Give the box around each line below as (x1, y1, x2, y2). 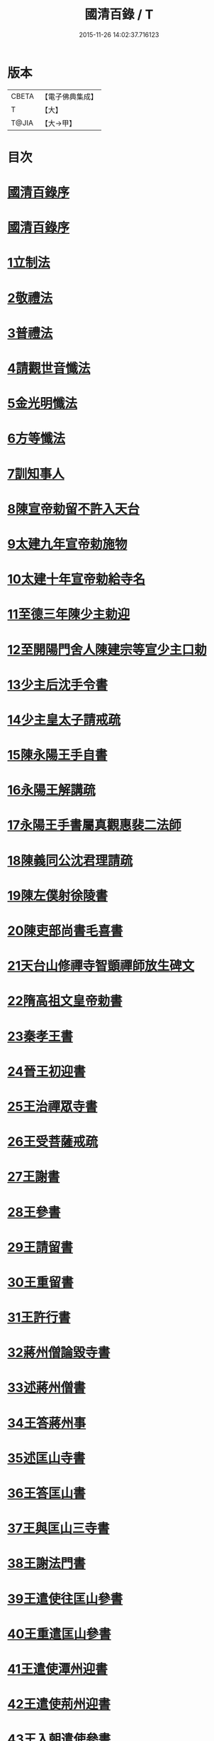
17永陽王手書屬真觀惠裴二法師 (7, 818, 182, 833)
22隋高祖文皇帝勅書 (7, 993, 123, 1009)
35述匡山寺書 (7, 1450, 86, 1466)
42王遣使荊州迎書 (7, 1696, 111, 1713)
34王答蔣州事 (7, 1415, 86, 1431)
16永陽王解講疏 (7, 782, 96, 798)
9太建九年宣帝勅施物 (7, 536, 128, 552)
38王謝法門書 (7, 1556, 86, 1572)
